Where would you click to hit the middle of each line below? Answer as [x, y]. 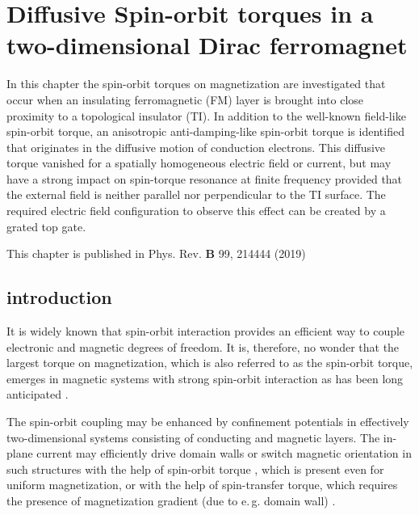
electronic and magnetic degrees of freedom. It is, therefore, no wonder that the [203, 346]
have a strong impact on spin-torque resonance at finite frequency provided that [205, 178]
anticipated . [38, 394]
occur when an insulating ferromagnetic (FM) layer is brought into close [185, 99]
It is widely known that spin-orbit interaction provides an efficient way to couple [206, 331]
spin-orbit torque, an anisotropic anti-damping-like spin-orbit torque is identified [205, 131]
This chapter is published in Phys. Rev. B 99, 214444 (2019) [156, 253]
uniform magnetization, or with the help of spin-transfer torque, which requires [202, 485]
